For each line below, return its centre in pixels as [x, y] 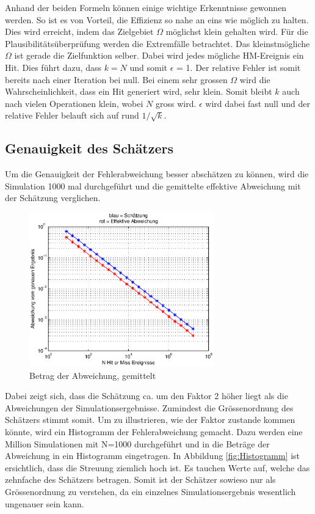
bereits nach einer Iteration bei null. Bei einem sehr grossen [116, 79]
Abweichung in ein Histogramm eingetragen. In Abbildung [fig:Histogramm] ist [153, 456]
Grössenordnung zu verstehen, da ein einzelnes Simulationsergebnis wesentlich [150, 492]
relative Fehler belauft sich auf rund [72, 115]
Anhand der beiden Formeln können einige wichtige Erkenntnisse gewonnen [146, 7]
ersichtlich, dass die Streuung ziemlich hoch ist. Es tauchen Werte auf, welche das [157, 467]
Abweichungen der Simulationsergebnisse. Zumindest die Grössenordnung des [149, 407]
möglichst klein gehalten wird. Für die [237, 31]
